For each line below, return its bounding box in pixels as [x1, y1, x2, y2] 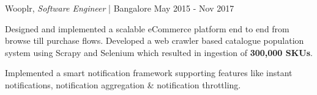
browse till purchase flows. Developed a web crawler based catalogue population [5, 34, 304, 47]
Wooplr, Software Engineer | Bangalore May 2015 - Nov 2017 [5, 2, 234, 14]
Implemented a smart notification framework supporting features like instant [5, 66, 293, 79]
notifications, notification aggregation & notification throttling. [5, 78, 241, 91]
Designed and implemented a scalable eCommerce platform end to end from [5, 22, 289, 35]
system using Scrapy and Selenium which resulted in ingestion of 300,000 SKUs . [5, 46, 313, 58]
